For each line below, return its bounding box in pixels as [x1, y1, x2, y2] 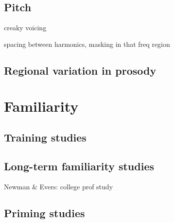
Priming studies [4, 205, 85, 220]
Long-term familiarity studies [4, 158, 154, 173]
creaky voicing [4, 22, 47, 33]
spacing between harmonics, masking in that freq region [4, 39, 170, 49]
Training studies [4, 129, 87, 144]
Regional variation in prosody [4, 62, 157, 78]
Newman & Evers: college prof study [4, 181, 113, 191]
